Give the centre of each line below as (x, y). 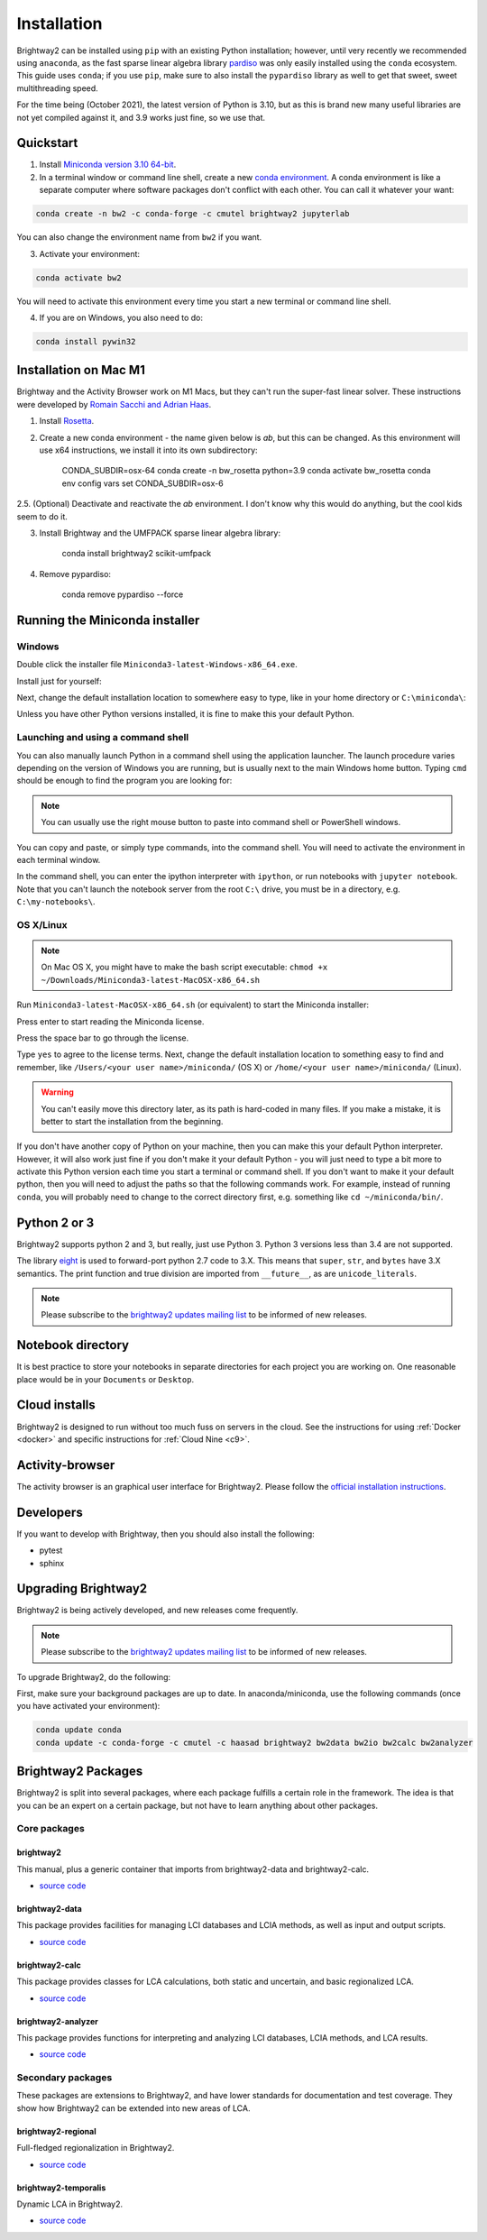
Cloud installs (56, 1405)
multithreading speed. (57, 88)
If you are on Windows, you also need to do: (121, 317)
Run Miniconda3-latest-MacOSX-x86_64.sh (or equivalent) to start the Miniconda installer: (193, 1005)
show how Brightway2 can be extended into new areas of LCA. (133, 2108)
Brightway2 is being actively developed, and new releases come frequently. (157, 1611)
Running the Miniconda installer (108, 620)
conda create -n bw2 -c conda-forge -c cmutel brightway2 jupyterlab (193, 214)
